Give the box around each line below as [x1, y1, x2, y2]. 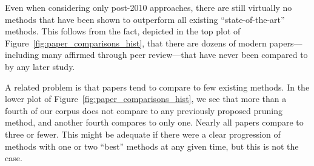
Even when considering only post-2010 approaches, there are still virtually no [5, 1, 292, 13]
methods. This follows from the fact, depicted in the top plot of [5, 25, 241, 37]
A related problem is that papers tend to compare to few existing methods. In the [5, 80, 310, 93]
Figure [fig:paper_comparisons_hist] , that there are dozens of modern [5, 36, 267, 49]
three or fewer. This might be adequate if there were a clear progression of [5, 127, 281, 140]
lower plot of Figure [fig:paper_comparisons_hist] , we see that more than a [5, 92, 287, 105]
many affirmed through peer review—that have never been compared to [41, 48, 308, 61]
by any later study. [5, 60, 75, 72]
